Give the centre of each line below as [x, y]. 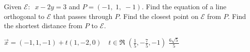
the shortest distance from [43, 26]
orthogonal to [24, 16]
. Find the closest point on [159, 16]
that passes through [83, 16]
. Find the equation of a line [184, 6]
